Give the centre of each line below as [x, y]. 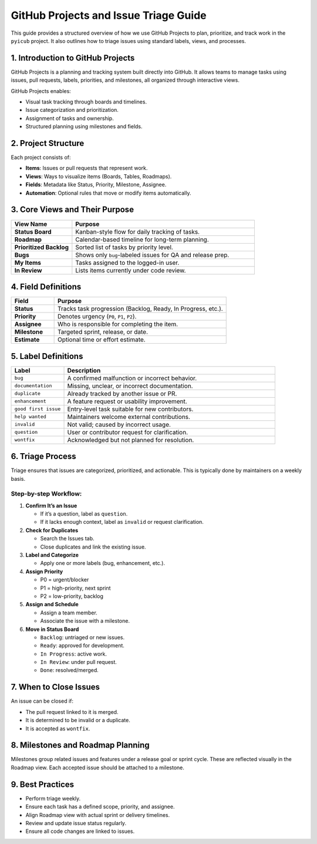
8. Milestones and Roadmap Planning [80, 745]
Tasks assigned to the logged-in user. [127, 262]
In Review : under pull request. [79, 662]
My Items [28, 262]
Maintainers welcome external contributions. [129, 417]
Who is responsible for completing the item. [118, 324]
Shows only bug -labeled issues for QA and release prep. [152, 255]
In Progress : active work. [74, 654]
